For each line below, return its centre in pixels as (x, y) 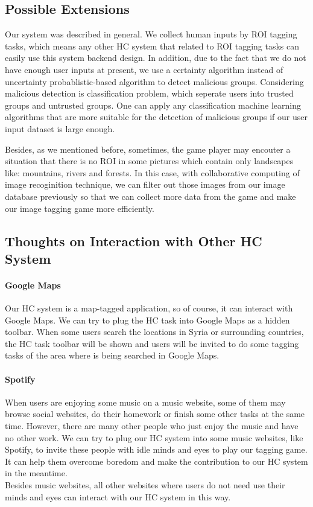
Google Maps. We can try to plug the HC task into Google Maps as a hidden (147, 320)
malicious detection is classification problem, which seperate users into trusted (149, 93)
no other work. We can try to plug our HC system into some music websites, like (154, 437)
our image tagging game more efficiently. (80, 208)
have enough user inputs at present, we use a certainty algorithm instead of (144, 69)
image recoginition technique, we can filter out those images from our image (145, 184)
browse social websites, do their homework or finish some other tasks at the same (155, 414)
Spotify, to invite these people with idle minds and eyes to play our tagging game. (156, 449)
